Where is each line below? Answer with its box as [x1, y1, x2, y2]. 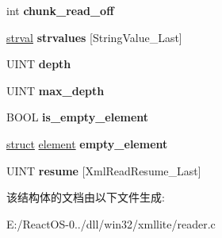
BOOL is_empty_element [6, 109, 149, 125]
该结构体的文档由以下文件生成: [6, 189, 165, 205]
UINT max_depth [6, 82, 105, 98]
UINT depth [6, 56, 71, 72]
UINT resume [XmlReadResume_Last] [6, 162, 201, 178]
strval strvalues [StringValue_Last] [6, 29, 182, 45]
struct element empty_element [6, 135, 168, 152]
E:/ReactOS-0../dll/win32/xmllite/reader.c [6, 215, 216, 232]
